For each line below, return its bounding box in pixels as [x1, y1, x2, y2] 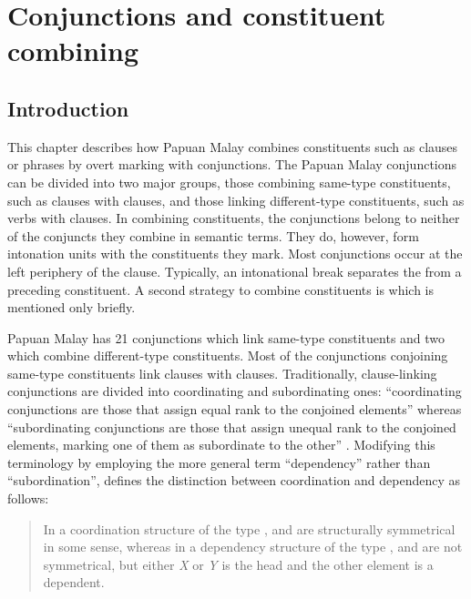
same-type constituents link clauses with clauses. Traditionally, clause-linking [7, 363, 437, 382]
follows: [7, 489, 49, 508]
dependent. [43, 573, 105, 592]
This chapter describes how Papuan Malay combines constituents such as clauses [7, 137, 458, 156]
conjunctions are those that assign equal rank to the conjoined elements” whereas [7, 400, 462, 419]
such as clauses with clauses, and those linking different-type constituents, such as [7, 190, 465, 209]
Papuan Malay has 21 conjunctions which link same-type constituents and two [7, 328, 445, 347]
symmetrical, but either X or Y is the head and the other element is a [43, 554, 434, 574]
